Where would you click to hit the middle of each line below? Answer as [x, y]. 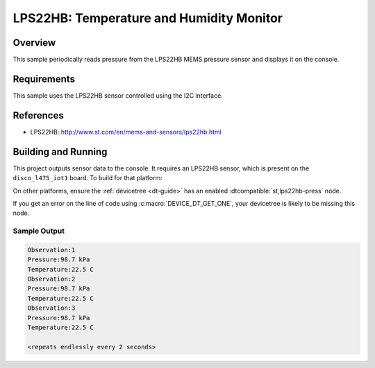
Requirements [44, 79]
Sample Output [39, 231]
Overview [34, 43]
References [38, 115]
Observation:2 [51, 279]
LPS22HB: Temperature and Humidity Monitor [148, 18]
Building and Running [60, 151]
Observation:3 [51, 308]
